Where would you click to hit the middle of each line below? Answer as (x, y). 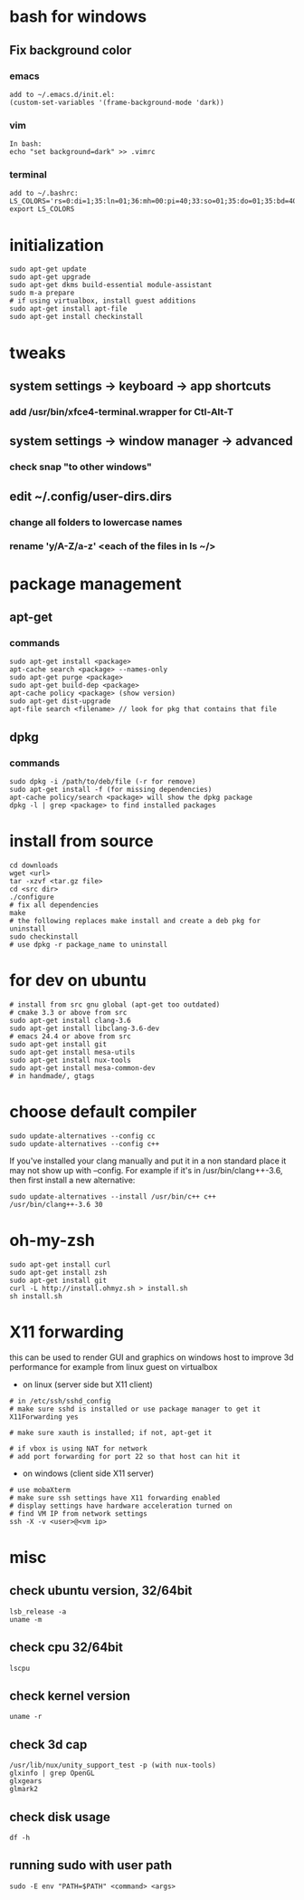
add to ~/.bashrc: (44, 193)
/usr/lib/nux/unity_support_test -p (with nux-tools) (113, 1765)
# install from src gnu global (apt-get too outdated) (115, 1004)
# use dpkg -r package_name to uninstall (89, 944)
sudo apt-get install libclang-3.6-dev (85, 1028)
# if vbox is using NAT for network (78, 1448)
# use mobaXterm (40, 1490)
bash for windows (78, 17)
